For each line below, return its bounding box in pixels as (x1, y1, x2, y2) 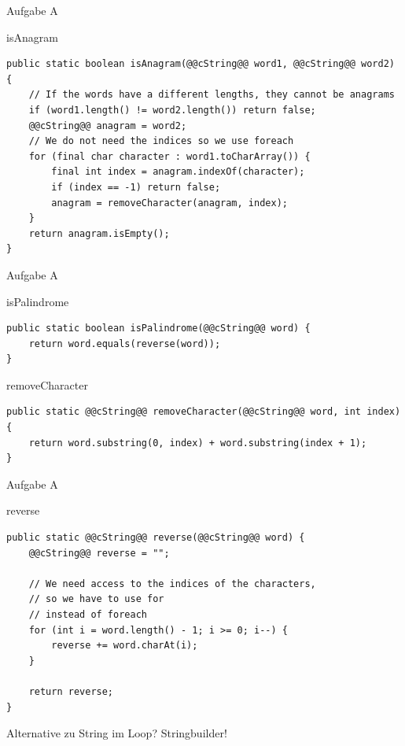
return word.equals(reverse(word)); (28, 338, 221, 349)
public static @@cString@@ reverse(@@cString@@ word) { (6, 532, 305, 544)
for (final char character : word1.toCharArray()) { (28, 150, 311, 162)
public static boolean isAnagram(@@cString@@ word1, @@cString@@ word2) (6, 58, 395, 70)
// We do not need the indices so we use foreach (28, 135, 294, 147)
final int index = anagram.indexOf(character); (51, 166, 305, 178)
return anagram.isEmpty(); (28, 227, 170, 239)
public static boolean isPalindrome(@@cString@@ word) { (6, 323, 311, 334)
